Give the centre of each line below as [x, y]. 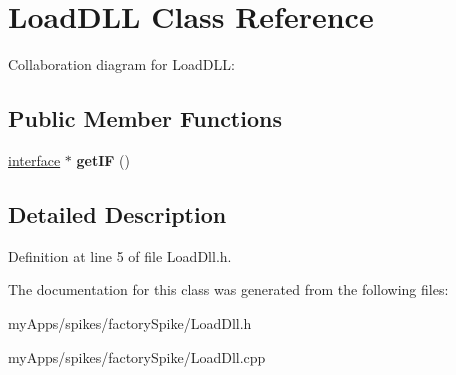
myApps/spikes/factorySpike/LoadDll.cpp [137, 356]
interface [34, 159]
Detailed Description [117, 213]
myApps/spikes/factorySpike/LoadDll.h [130, 322]
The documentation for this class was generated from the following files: [228, 289]
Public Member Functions [145, 118]
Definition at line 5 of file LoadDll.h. [120, 255]
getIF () [103, 159]
